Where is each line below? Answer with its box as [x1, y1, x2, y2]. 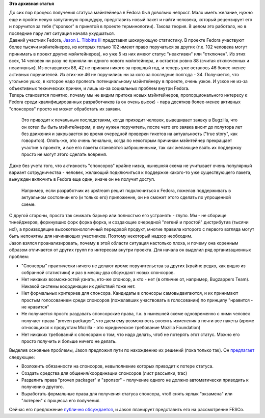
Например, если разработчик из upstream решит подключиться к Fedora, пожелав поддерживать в [21, 187, 231, 194]
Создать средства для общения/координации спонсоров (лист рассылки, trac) [21, 370, 187, 376]
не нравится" [21, 304, 49, 310]
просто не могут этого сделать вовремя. [21, 151, 107, 157]
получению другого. [21, 384, 64, 390]
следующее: [9, 354, 35, 360]
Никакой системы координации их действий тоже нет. [21, 283, 136, 289]
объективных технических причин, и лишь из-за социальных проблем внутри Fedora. [9, 85, 190, 91]
